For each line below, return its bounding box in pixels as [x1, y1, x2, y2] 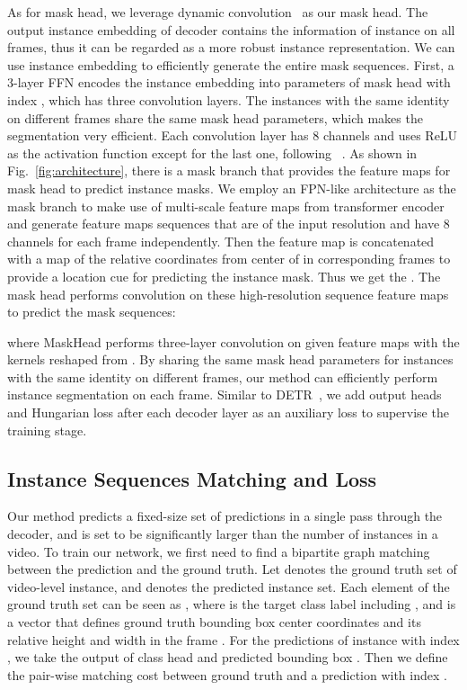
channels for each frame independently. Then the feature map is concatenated [7, 231, 435, 250]
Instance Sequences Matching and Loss [7, 464, 377, 492]
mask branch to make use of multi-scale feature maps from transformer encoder [7, 196, 445, 215]
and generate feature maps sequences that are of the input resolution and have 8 [7, 214, 450, 233]
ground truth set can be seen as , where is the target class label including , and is [7, 595, 456, 614]
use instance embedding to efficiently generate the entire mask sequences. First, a [7, 55, 454, 74]
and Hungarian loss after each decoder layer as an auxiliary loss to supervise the [7, 403, 449, 422]
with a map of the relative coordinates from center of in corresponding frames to [7, 249, 451, 268]
